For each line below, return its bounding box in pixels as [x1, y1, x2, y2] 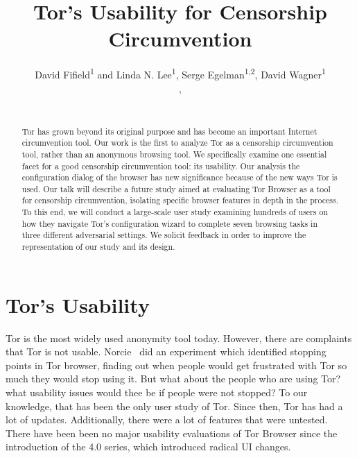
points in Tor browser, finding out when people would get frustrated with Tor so [6, 357, 347, 372]
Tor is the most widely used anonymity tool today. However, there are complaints [6, 330, 352, 345]
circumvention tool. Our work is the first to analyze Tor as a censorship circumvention [21, 137, 333, 149]
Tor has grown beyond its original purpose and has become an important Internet [21, 125, 317, 137]
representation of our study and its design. [21, 241, 175, 253]
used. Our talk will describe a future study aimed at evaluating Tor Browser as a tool [21, 183, 331, 194]
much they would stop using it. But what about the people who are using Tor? [6, 371, 341, 386]
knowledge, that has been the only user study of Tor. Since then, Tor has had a [6, 398, 343, 413]
